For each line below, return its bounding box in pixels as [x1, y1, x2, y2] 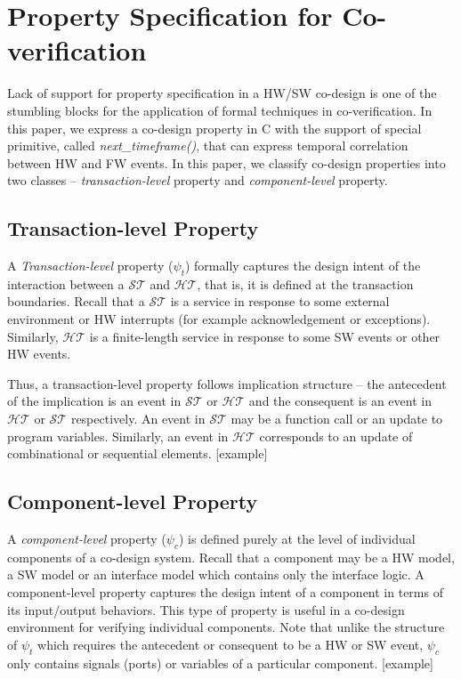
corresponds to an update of [259, 426, 413, 445]
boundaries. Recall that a [7, 292, 145, 311]
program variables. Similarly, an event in [7, 426, 229, 445]
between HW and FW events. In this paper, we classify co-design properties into [7, 153, 446, 172]
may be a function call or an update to [230, 409, 443, 428]
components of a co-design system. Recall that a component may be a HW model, [7, 547, 455, 566]
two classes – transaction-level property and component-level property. [7, 171, 388, 190]
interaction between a [7, 274, 125, 293]
